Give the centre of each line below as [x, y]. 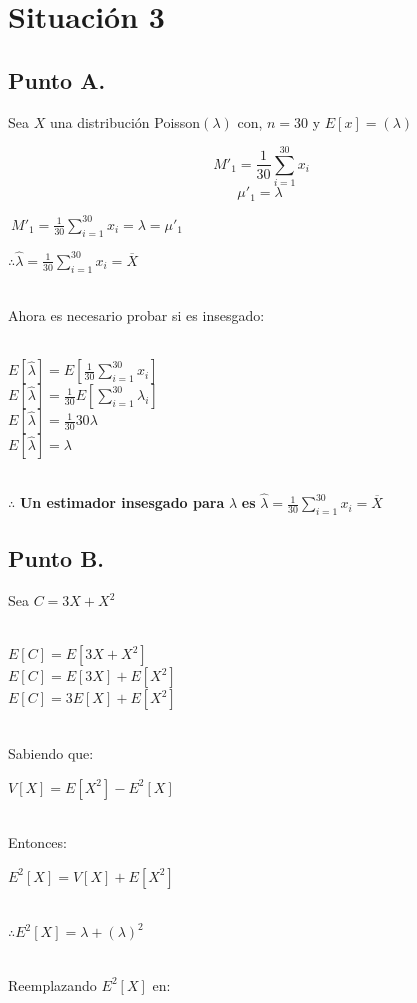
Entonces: [37, 842]
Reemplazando [52, 984]
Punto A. [57, 79]
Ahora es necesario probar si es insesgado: [136, 315]
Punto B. [56, 558]
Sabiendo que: [51, 752]
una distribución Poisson [125, 121]
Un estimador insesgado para [122, 502]
